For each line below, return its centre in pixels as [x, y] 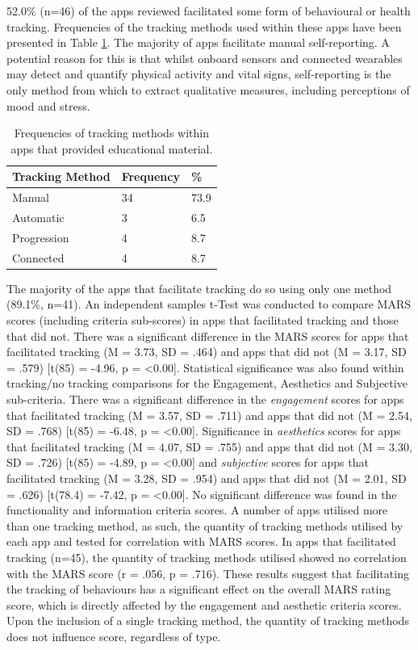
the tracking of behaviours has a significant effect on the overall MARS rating [199, 589]
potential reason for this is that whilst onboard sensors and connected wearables [205, 58]
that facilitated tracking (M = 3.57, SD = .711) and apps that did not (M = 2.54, [209, 415]
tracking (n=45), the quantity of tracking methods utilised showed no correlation [207, 557]
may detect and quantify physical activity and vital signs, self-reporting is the [199, 74]
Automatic [38, 218]
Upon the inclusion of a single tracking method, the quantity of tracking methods [208, 621]
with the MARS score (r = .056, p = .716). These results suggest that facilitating [208, 573]
